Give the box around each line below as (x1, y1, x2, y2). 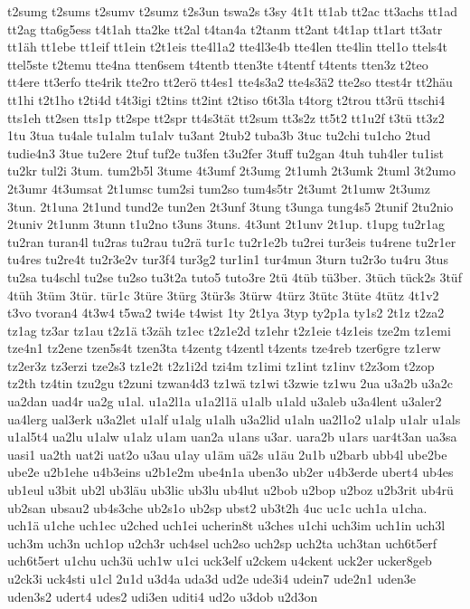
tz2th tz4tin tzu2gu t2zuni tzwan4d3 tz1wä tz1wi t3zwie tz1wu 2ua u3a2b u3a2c (7, 374, 454, 393)
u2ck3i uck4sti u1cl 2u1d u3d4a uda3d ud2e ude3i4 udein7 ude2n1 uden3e (7, 569, 417, 587)
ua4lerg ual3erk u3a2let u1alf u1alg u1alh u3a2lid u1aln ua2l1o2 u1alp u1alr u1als (7, 409, 461, 428)
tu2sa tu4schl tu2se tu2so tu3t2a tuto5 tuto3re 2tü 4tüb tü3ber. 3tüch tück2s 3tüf (7, 267, 462, 286)
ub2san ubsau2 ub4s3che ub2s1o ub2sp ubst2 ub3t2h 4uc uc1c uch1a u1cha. (7, 498, 428, 517)
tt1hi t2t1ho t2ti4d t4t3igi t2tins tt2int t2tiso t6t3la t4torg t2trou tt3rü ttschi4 (7, 90, 446, 109)
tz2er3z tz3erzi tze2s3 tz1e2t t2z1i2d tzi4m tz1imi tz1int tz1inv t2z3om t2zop (7, 356, 435, 375)
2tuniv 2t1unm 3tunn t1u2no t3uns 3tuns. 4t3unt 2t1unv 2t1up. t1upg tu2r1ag (7, 214, 446, 233)
